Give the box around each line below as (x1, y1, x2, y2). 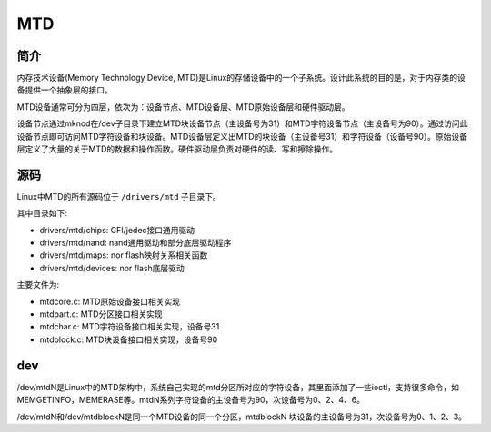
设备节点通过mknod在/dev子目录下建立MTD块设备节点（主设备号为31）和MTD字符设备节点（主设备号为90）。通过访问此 (16, 118, 468, 129)
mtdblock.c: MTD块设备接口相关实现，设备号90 (39, 334, 218, 345)
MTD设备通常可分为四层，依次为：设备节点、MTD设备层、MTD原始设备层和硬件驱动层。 (16, 101, 350, 113)
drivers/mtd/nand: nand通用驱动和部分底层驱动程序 (39, 237, 232, 249)
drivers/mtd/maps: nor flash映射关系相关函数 (39, 250, 208, 260)
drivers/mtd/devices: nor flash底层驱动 (39, 262, 185, 273)
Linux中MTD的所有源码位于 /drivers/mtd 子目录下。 (16, 191, 222, 201)
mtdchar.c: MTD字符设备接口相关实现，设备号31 (39, 321, 220, 332)
